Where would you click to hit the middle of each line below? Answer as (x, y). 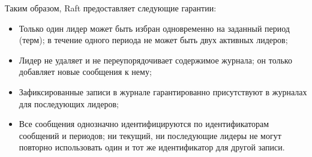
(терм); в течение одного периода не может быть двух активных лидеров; (153, 40)
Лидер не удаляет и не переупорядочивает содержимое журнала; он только (155, 60)
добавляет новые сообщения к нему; (85, 72)
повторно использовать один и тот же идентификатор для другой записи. (152, 147)
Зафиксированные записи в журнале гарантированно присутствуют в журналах (163, 91)
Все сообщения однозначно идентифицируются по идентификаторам (144, 124)
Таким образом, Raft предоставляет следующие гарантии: (111, 8)
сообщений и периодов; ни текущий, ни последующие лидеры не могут (150, 135)
